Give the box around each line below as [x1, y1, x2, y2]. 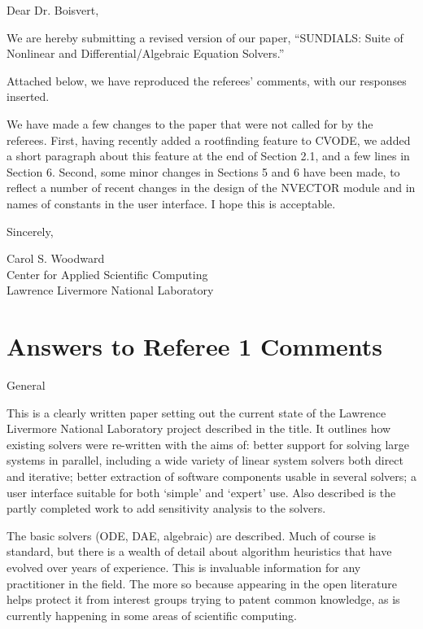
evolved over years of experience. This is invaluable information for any [7, 558, 361, 575]
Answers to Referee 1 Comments [7, 330, 382, 363]
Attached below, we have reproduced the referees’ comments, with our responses [7, 72, 407, 89]
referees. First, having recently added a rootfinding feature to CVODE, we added [7, 131, 411, 148]
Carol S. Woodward [7, 250, 105, 267]
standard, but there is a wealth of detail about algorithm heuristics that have [7, 543, 392, 560]
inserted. [7, 88, 50, 105]
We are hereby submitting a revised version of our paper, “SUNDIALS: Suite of [7, 28, 403, 46]
